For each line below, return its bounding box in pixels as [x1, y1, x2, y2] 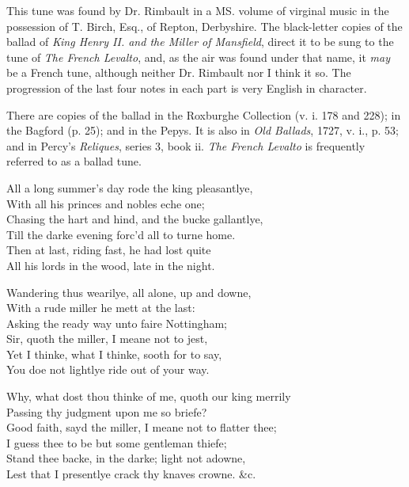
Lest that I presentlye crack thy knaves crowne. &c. [6, 466, 256, 482]
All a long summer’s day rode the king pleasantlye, [6, 179, 253, 196]
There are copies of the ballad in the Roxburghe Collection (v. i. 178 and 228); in [6, 106, 401, 123]
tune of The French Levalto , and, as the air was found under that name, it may [6, 48, 391, 65]
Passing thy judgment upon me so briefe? [6, 403, 207, 420]
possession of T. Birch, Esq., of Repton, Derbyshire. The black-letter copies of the [6, 17, 403, 34]
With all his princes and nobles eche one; [6, 195, 205, 211]
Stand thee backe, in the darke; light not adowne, [6, 450, 246, 466]
